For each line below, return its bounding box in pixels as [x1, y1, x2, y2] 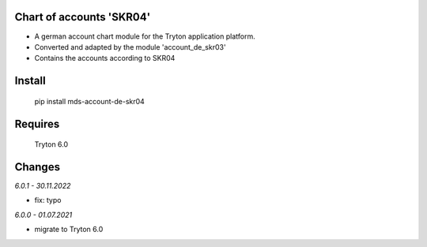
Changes [14, 160, 61, 174]
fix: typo [34, 196, 62, 205]
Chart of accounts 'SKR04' [14, 10, 151, 24]
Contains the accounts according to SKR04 [34, 54, 176, 63]
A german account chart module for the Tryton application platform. [34, 32, 256, 41]
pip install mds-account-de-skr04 [34, 96, 145, 106]
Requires [14, 117, 60, 130]
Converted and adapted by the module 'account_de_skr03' [34, 42, 226, 51]
